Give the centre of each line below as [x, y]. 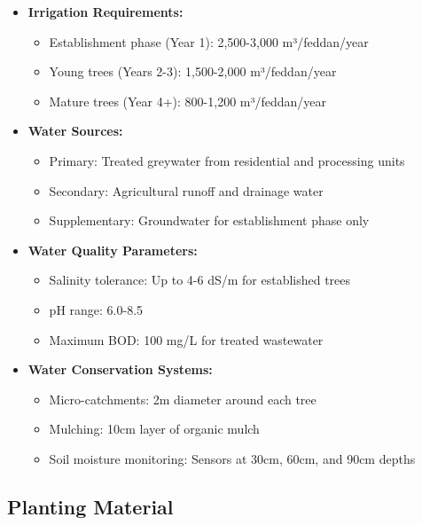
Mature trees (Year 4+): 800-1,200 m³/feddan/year [188, 101]
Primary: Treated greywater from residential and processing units [227, 160]
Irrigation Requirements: [105, 12]
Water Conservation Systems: [120, 369]
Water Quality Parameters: [113, 250]
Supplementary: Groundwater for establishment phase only [209, 220]
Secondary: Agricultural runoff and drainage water [186, 190]
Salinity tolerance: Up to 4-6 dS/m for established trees [200, 280]
